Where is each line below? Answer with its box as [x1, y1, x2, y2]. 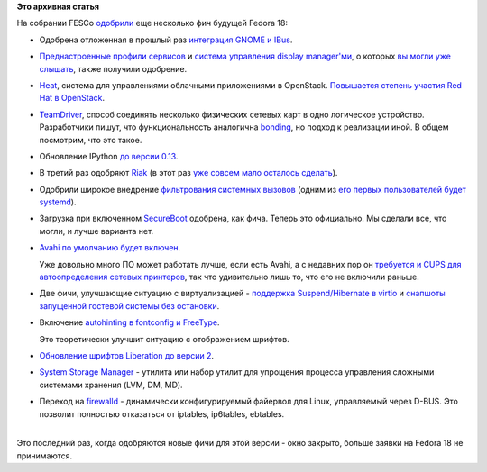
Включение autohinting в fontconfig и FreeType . [39, 317, 220, 328]
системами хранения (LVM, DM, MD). [39, 379, 184, 390]
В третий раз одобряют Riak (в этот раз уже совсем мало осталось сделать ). [39, 168, 338, 178]
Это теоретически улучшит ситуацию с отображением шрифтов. [39, 333, 289, 344]
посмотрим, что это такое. [39, 134, 142, 145]
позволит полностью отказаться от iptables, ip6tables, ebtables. [39, 408, 285, 419]
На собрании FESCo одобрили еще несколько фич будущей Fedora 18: [16, 18, 289, 29]
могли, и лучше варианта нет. [39, 225, 154, 236]
